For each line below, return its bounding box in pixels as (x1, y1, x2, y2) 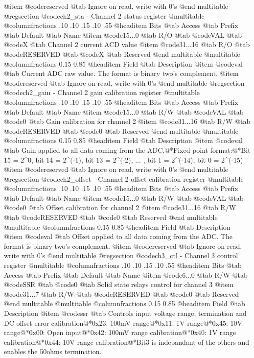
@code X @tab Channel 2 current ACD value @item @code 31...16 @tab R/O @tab (4, 39, 250, 49)
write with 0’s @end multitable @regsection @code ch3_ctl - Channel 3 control (4, 250, 238, 261)
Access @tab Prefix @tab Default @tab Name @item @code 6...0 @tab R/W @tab (4, 269, 248, 280)
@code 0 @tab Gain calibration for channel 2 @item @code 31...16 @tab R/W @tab (4, 116, 251, 126)
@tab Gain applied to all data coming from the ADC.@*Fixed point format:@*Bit (4, 144, 251, 155)
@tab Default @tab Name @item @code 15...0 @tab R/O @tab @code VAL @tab (4, 29, 242, 40)
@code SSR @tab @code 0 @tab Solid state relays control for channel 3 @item (4, 279, 234, 289)
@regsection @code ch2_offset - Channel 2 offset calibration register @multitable (4, 173, 244, 184)
